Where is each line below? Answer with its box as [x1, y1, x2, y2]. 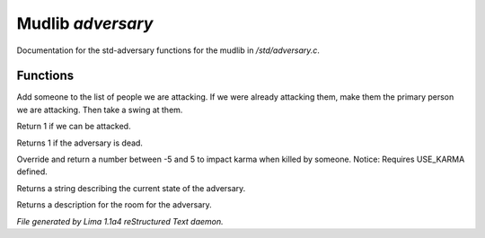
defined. [16, 166, 48, 177]
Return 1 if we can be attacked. [16, 121, 131, 132]
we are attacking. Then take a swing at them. [16, 104, 183, 115]
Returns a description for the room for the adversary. [16, 199, 213, 210]
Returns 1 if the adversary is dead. [16, 137, 144, 148]
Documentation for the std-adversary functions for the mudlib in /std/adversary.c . [16, 45, 321, 56]
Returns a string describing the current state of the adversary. [16, 182, 246, 193]
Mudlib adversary [16, 13, 154, 33]
